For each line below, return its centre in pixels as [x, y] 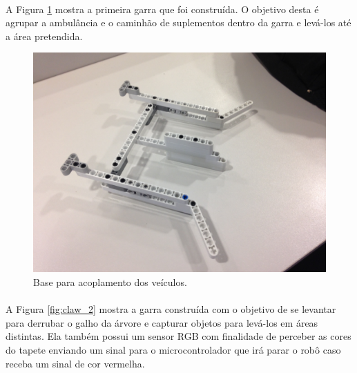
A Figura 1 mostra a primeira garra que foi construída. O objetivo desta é [162, 9]
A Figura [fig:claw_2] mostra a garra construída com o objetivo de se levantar [171, 309]
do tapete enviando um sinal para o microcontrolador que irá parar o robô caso [173, 349]
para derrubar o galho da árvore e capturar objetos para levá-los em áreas [162, 322]
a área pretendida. [44, 36]
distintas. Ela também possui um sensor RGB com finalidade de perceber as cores [178, 336]
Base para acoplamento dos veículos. [110, 281]
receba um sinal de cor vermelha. [75, 363]
